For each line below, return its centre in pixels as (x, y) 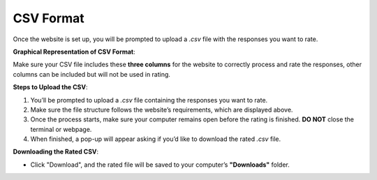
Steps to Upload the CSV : (50, 87)
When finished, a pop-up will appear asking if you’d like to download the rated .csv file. (156, 139)
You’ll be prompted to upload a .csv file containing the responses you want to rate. (149, 100)
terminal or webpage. (61, 129)
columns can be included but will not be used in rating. (92, 74)
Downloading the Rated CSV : (56, 152)
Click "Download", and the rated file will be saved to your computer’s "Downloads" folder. (160, 165)
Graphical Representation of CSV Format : (74, 52)
